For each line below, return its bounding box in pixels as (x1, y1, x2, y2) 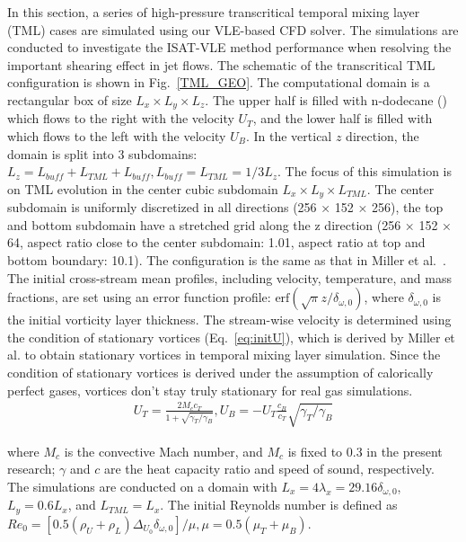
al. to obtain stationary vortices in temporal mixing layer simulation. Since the (7, 345, 441, 364)
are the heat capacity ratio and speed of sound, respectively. (103, 459, 435, 478)
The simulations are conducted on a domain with (7, 476, 277, 495)
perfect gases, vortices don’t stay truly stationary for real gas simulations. (7, 380, 413, 399)
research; (7, 459, 56, 478)
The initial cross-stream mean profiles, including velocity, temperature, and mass (7, 268, 452, 287)
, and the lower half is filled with (252, 109, 433, 128)
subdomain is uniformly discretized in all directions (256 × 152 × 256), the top (7, 198, 444, 217)
